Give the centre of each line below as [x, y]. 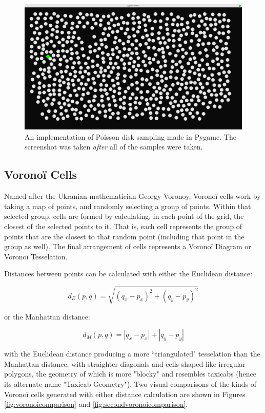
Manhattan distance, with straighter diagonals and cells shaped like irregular [125, 363]
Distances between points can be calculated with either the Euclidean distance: [128, 274]
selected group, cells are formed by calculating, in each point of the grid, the [124, 216]
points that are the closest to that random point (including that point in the [124, 236]
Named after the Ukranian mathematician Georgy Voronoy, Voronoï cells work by [132, 196]
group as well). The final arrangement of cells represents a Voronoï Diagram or [128, 246]
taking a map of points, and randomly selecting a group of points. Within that [128, 206]
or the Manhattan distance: [47, 316]
